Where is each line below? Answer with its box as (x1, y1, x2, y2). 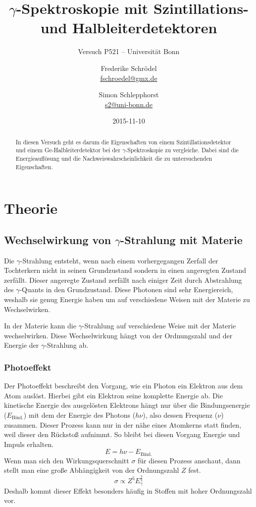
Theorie (4, 198, 58, 218)
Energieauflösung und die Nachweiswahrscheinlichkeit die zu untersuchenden (15, 154, 212, 162)
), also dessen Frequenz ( (143, 410, 218, 420)
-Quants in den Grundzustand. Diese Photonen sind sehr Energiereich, (19, 284, 233, 295)
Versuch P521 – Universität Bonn (78, 46, 180, 57)
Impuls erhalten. (4, 439, 54, 449)
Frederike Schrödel (101, 63, 157, 73)
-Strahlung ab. (45, 340, 89, 350)
